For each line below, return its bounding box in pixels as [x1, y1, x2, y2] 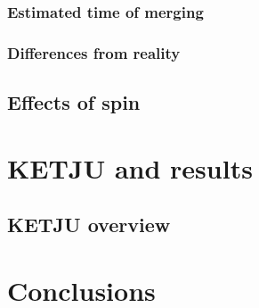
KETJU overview [7, 211, 171, 238]
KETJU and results [7, 149, 253, 186]
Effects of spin [7, 88, 141, 116]
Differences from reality [7, 41, 181, 63]
